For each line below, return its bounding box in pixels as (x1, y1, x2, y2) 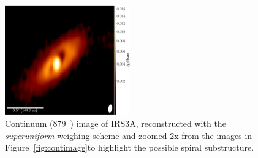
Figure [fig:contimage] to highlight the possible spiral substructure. (5, 141, 254, 154)
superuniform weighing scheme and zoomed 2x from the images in (5, 129, 252, 141)
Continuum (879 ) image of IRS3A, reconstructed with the (5, 117, 226, 130)
